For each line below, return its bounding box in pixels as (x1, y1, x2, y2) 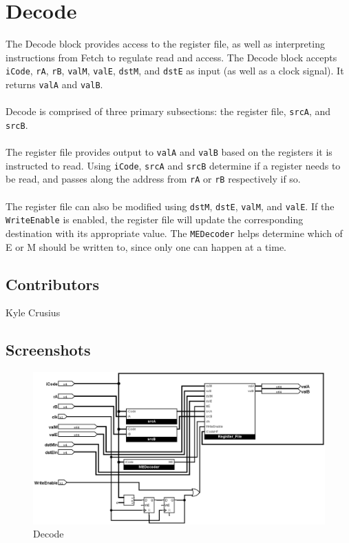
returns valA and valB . (6, 76, 103, 91)
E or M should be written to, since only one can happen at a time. (6, 239, 286, 254)
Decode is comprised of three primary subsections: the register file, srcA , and (6, 104, 331, 119)
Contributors (6, 273, 100, 294)
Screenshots (6, 339, 91, 360)
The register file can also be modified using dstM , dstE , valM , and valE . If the (6, 198, 335, 213)
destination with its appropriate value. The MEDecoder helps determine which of (6, 226, 343, 240)
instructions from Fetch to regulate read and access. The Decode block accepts (6, 50, 337, 64)
